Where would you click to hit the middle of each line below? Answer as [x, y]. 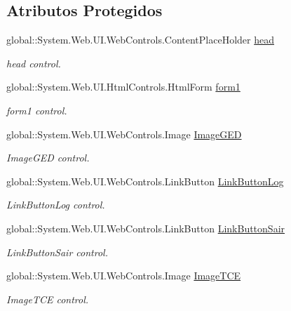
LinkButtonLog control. [56, 205]
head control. [34, 63]
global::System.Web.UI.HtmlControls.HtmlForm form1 [123, 87]
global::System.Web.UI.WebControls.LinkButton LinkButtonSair [146, 228]
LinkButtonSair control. [57, 252]
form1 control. [37, 110]
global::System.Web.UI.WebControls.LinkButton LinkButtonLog [145, 181]
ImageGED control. [48, 158]
